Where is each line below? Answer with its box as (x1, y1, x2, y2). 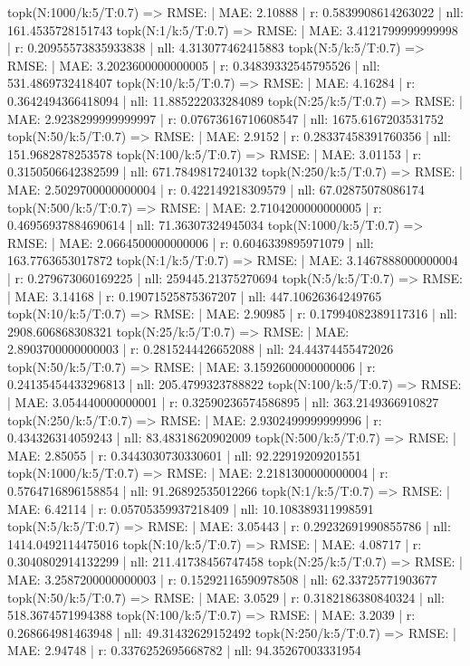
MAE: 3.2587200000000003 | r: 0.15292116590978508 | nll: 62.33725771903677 (7, 570, 437, 588)
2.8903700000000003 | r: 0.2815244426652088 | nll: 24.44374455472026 (7, 339, 394, 358)
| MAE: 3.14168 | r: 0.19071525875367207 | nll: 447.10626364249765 (7, 286, 382, 305)
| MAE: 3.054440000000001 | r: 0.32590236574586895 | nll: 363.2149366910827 (7, 393, 439, 412)
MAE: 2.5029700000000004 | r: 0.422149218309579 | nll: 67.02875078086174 (7, 179, 425, 198)
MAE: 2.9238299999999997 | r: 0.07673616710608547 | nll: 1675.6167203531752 (7, 109, 444, 128)
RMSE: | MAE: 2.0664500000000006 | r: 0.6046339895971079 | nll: (7, 233, 374, 252)
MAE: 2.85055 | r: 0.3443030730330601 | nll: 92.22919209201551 (7, 445, 361, 464)
